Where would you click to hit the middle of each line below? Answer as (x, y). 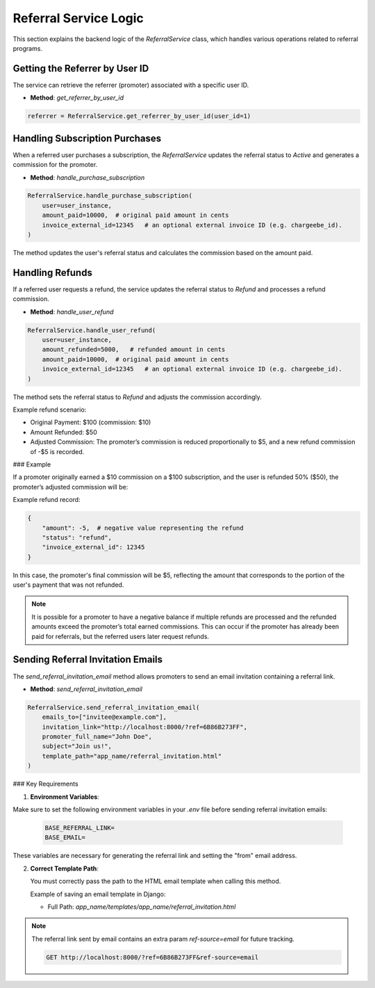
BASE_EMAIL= (65, 837)
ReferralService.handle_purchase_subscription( (110, 196)
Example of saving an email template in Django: (98, 894)
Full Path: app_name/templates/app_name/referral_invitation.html (142, 907)
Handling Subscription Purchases (87, 138)
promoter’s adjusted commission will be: (70, 487)
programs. (28, 48)
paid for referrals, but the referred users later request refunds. (120, 636)
